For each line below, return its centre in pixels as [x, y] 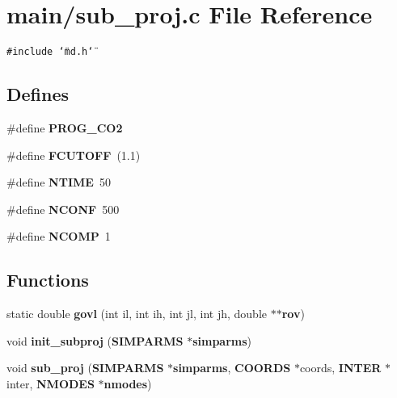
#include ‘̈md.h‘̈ [50, 52]
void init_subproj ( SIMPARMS [95, 340]
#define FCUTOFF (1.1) [74, 155]
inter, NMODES [51, 383]
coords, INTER [340, 368]
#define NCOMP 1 [59, 236]
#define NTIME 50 [59, 182]
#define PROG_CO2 [65, 127]
